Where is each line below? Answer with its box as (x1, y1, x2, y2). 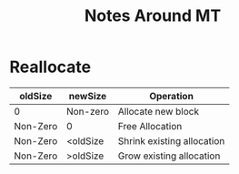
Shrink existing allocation (117, 134, 225, 147)
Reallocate (9, 56, 92, 77)
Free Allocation (117, 119, 183, 132)
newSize (68, 89, 107, 102)
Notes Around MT (84, 5, 222, 26)
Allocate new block (117, 105, 200, 118)
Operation (149, 89, 194, 102)
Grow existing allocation (117, 149, 221, 162)
